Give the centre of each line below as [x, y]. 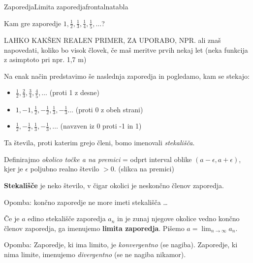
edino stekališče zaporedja [67, 218]
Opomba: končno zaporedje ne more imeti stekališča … [86, 202]
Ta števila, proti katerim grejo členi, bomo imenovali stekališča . [99, 143]
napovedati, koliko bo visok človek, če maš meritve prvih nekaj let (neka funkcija [126, 49]
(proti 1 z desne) [74, 92]
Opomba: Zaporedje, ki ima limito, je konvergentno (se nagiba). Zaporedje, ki [121, 245]
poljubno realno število [65, 169]
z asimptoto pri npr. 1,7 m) [45, 59]
